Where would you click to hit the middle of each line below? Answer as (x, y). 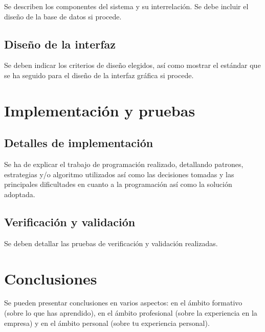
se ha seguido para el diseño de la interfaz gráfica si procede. (99, 75)
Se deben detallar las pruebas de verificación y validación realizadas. (111, 243)
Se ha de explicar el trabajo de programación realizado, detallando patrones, (124, 164)
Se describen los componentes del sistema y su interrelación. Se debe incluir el (126, 6)
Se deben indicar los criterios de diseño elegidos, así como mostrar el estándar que (132, 65)
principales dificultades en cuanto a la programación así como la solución (118, 184)
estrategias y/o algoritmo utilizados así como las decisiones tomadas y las (119, 174)
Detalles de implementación (79, 143)
